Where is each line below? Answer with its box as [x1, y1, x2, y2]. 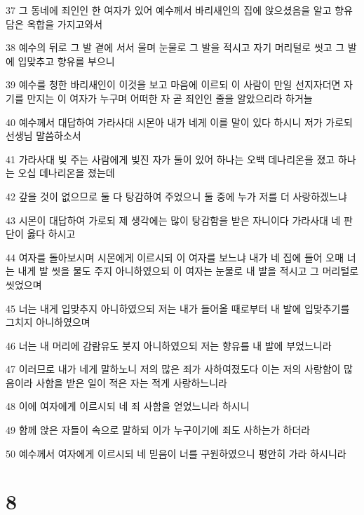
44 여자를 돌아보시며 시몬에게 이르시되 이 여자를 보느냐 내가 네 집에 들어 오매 [6, 249, 344, 264]
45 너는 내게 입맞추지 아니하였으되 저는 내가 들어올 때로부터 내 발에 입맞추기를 [6, 301, 350, 315]
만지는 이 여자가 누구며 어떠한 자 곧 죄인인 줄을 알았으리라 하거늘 [27, 90, 313, 105]
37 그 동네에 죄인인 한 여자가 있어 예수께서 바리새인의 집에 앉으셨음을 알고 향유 [6, 3, 353, 17]
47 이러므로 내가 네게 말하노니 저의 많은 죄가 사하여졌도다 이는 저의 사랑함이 [6, 362, 341, 376]
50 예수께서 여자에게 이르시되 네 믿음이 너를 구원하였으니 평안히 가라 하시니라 [6, 446, 346, 460]
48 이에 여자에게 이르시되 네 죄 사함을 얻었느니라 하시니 [6, 399, 250, 413]
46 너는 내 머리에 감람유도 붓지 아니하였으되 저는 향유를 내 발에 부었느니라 [6, 338, 332, 352]
